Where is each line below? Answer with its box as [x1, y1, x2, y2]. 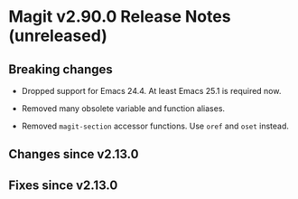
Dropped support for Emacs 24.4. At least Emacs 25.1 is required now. [21, 86, 282, 96]
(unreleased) [8, 25, 107, 46]
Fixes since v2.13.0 [8, 177, 118, 193]
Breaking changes [8, 62, 114, 77]
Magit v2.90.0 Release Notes [8, 6, 231, 27]
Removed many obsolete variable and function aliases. [21, 103, 226, 114]
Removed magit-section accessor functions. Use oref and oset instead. [21, 120, 290, 131]
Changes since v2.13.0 [8, 147, 139, 162]
